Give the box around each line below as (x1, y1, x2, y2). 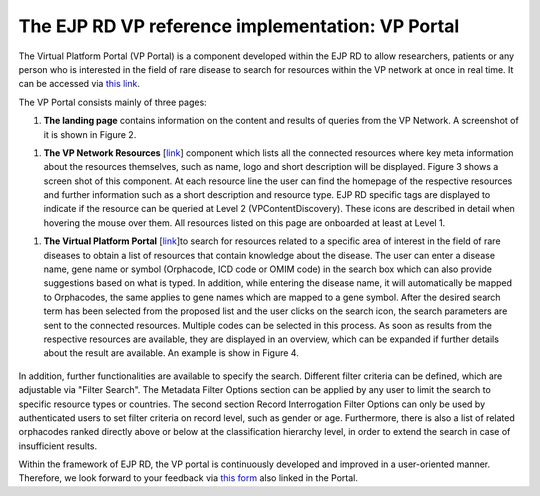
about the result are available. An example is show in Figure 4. (43, 347, 299, 359)
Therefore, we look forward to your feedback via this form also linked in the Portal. (18, 472, 359, 484)
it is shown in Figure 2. (43, 128, 137, 140)
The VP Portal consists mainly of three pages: (18, 96, 207, 108)
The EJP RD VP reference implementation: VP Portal (18, 15, 460, 37)
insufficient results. (18, 440, 98, 452)
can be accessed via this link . (18, 78, 140, 90)
